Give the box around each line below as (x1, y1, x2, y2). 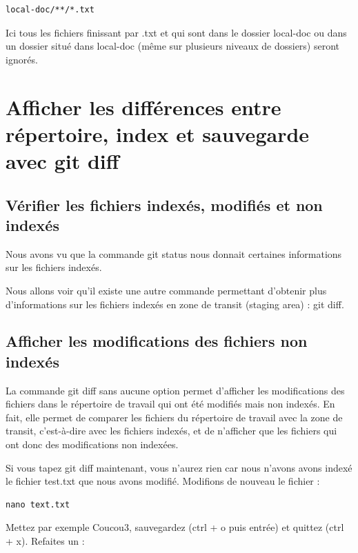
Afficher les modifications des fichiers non (6, 330, 308, 352)
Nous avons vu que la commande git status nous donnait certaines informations (6, 246, 342, 261)
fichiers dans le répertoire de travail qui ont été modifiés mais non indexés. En (6, 396, 335, 411)
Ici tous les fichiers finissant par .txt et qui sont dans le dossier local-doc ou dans (6, 25, 347, 39)
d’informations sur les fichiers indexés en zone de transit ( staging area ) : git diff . (6, 296, 344, 311)
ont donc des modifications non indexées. (6, 437, 179, 452)
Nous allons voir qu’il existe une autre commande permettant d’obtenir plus (6, 283, 327, 297)
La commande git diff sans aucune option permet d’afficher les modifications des (6, 383, 345, 397)
